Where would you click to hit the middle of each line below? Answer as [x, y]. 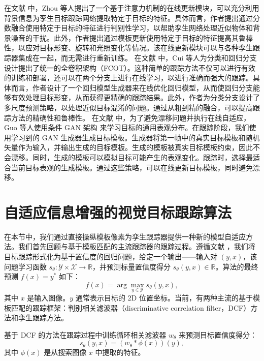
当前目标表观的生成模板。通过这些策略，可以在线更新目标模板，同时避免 [132, 167]
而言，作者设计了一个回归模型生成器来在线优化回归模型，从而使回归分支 [132, 87]
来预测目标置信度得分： [218, 334]
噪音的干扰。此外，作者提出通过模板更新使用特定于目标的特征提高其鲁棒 [132, 37]
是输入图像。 [48, 297]
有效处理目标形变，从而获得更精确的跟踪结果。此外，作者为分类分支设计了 [135, 97]
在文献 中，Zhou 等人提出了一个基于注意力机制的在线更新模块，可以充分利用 [132, 8]
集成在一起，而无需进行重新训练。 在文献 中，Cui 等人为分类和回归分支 [137, 57]
